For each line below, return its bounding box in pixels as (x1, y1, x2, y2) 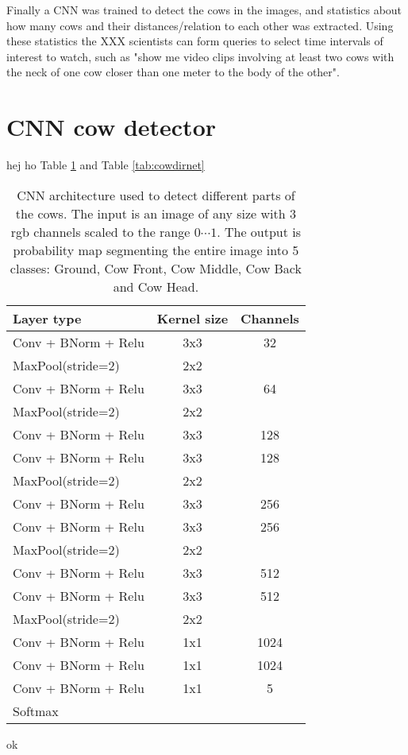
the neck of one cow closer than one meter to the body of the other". (6, 64, 340, 80)
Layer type (13, 308, 82, 327)
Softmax (13, 701, 59, 720)
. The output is (217, 222, 302, 241)
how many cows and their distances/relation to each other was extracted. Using (6, 17, 394, 33)
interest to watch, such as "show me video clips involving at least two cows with (6, 48, 395, 64)
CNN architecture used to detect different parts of (17, 185, 295, 204)
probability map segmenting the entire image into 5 (13, 240, 299, 259)
